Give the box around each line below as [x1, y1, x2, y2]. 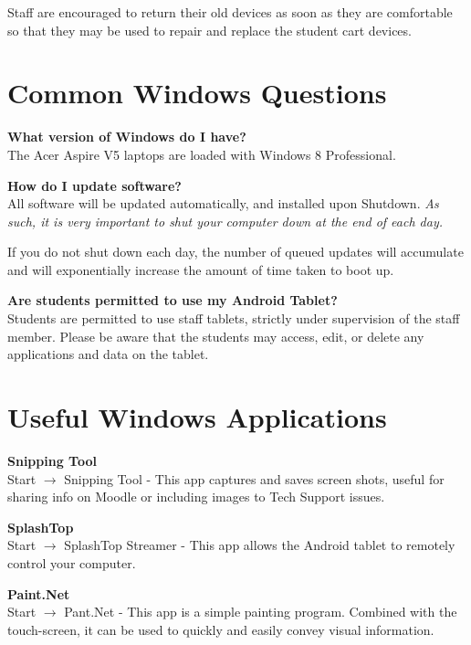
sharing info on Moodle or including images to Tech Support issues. [7, 487, 385, 506]
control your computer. [7, 553, 136, 572]
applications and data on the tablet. [7, 344, 209, 364]
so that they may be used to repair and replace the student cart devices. [7, 20, 412, 39]
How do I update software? [7, 175, 182, 195]
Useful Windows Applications [7, 398, 387, 436]
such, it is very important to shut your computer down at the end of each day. [7, 211, 443, 230]
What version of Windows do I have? [7, 127, 246, 146]
